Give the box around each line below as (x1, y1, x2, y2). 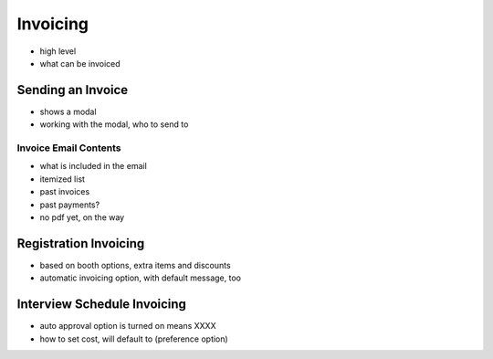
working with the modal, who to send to (39, 119, 189, 130)
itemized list (39, 174, 86, 185)
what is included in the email (39, 161, 148, 172)
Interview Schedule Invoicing (16, 297, 187, 312)
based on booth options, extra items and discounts (39, 259, 232, 270)
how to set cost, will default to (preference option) (39, 333, 228, 344)
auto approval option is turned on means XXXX (39, 321, 216, 332)
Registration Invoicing (16, 236, 145, 251)
